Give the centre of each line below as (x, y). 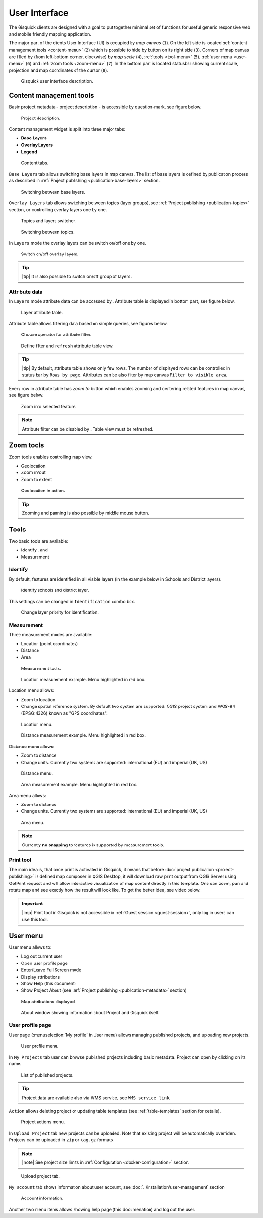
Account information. (42, 1198)
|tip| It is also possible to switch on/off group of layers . (77, 276)
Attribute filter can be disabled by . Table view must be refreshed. (88, 429)
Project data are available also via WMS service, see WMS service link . (96, 1098)
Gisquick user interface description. (57, 81)
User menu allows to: (30, 947)
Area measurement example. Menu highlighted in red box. (79, 785)
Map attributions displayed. (48, 1002)
